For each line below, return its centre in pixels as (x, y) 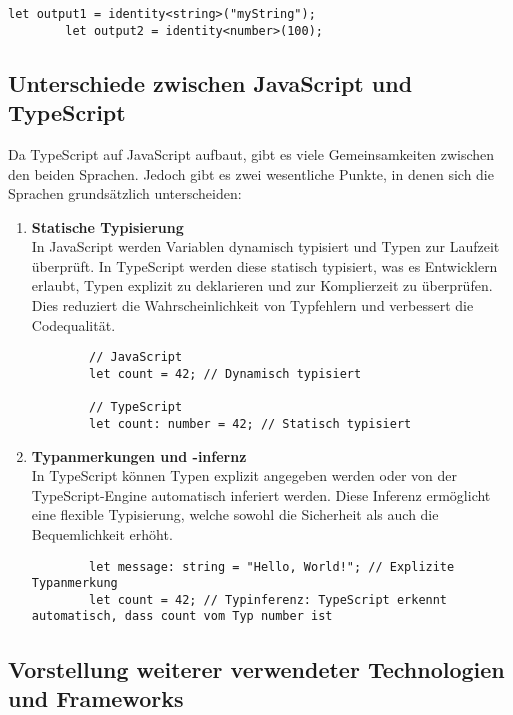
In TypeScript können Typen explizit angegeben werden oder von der (244, 475)
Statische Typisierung (107, 226)
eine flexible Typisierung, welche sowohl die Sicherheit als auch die (235, 514)
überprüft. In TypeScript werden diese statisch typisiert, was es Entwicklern (264, 265)
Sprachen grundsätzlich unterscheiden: (125, 193)
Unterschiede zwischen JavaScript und (210, 82)
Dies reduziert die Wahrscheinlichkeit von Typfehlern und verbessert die (252, 305)
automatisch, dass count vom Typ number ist (182, 616)
